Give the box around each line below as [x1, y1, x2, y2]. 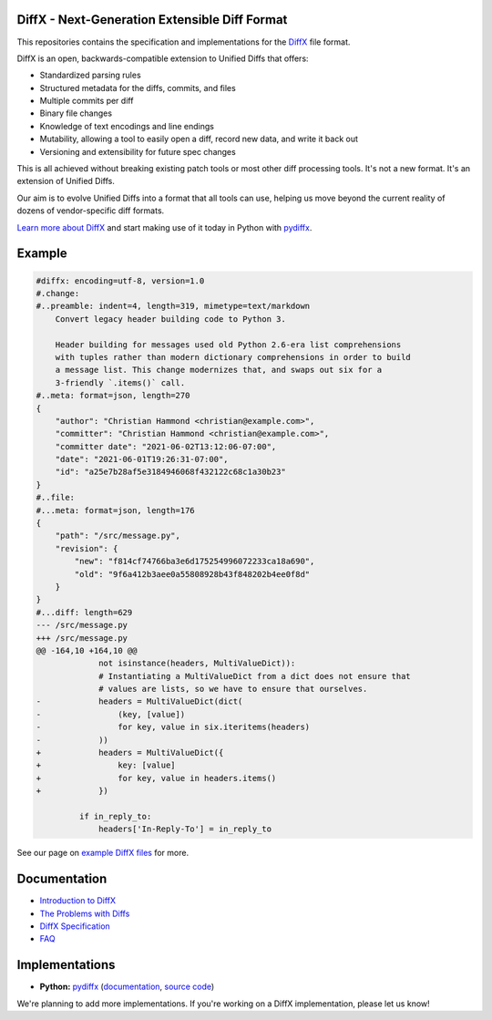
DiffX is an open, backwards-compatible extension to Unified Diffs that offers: [16, 53, 309, 64]
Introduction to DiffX [39, 895, 117, 906]
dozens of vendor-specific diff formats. [16, 205, 165, 216]
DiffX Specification [39, 921, 111, 932]
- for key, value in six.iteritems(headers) [36, 722, 311, 733]
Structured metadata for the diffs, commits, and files [39, 82, 236, 93]
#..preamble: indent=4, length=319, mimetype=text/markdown [36, 301, 311, 312]
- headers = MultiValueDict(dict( [36, 696, 243, 706]
